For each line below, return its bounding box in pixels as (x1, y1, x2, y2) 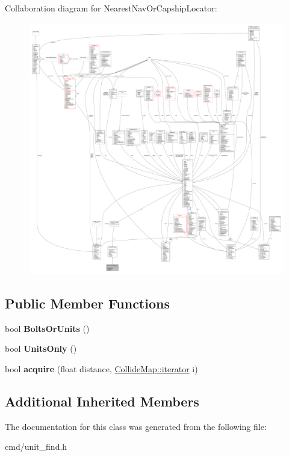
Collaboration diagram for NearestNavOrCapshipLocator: (5, 2, 217, 14)
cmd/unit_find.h (5, 440, 67, 453)
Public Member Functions (5, 293, 170, 312)
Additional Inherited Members (5, 391, 199, 410)
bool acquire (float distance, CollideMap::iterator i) (5, 362, 198, 375)
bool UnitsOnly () (5, 342, 77, 355)
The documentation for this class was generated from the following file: (5, 420, 267, 432)
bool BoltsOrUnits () (5, 322, 90, 334)
